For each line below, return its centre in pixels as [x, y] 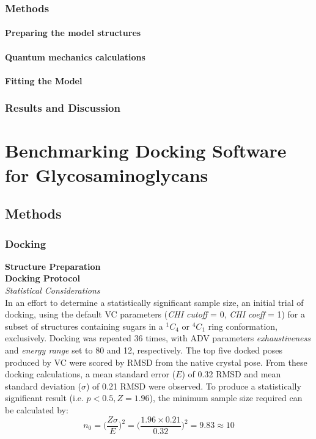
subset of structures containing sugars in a [84, 326]
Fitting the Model [44, 80]
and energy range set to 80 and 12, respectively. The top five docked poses [144, 350]
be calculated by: [37, 409]
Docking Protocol [42, 278]
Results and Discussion [63, 108]
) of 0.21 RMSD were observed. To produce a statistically [193, 386]
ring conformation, [243, 326]
